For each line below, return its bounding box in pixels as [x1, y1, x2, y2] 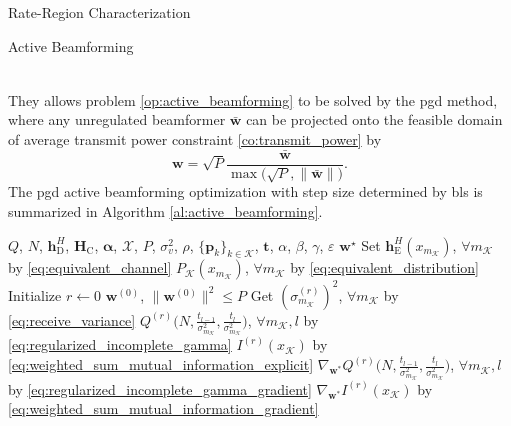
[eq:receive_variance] [8, 309, 136, 330]
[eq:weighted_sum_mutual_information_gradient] [8, 398, 319, 419]
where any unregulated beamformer [8, 109, 226, 130]
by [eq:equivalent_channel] [8, 257, 172, 278]
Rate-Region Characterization [8, 2, 191, 22]
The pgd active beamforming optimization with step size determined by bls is [8, 181, 483, 202]
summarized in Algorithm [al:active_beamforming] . [8, 200, 323, 221]
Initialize [8, 284, 62, 305]
